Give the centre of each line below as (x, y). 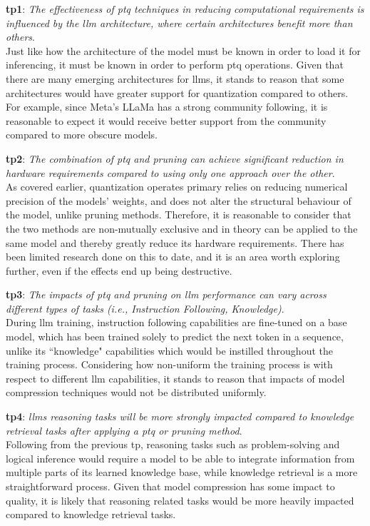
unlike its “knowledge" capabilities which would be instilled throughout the (169, 350)
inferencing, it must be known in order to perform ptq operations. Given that (175, 65)
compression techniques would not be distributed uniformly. (136, 392)
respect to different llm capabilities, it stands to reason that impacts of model (175, 378)
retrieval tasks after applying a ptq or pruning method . (124, 430)
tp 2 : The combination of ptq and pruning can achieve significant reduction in (175, 158)
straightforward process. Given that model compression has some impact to (170, 486)
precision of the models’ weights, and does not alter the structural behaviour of (179, 200)
